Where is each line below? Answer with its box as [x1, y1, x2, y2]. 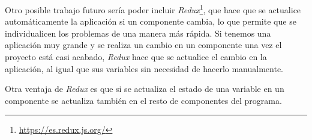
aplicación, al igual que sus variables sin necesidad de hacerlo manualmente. [5, 62, 284, 75]
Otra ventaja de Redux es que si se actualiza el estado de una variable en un [5, 82, 284, 95]
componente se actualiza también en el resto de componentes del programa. [5, 94, 282, 106]
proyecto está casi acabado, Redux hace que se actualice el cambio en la [5, 50, 267, 63]
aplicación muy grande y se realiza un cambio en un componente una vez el [5, 38, 282, 51]
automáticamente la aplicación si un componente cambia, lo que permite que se [5, 15, 296, 28]
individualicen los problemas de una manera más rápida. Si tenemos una [5, 26, 271, 39]
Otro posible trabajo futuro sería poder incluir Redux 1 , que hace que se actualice [5, 2, 301, 16]
